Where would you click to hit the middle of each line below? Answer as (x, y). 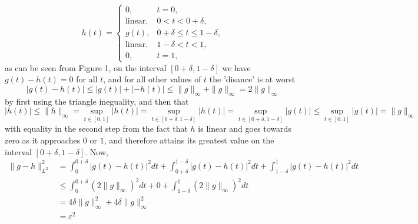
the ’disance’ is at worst (252, 79)
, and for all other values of (152, 79)
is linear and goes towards (245, 128)
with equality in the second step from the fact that (96, 128)
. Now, (97, 151)
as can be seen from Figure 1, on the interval (86, 67)
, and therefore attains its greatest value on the (189, 140)
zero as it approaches (43, 140)
